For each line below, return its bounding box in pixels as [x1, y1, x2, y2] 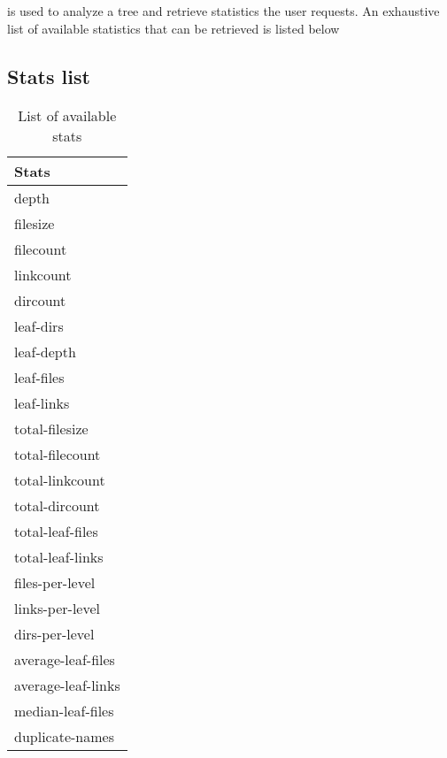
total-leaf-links [14, 546, 104, 567]
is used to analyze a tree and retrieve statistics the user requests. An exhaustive [7, 2, 440, 20]
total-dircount [14, 494, 100, 516]
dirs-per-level [14, 623, 95, 644]
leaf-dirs [14, 315, 64, 336]
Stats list [7, 62, 90, 89]
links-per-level [14, 597, 101, 618]
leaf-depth [14, 341, 76, 362]
